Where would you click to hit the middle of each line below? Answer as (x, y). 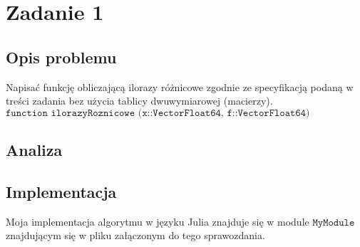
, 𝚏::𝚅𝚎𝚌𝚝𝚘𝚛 (245, 113)
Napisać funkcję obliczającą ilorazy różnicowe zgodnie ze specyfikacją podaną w (180, 86)
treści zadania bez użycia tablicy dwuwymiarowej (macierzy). (139, 101)
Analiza (34, 150)
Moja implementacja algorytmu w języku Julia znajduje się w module (158, 221)
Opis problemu (61, 57)
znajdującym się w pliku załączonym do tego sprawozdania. (135, 235)
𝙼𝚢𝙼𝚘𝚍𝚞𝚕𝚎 (334, 222)
